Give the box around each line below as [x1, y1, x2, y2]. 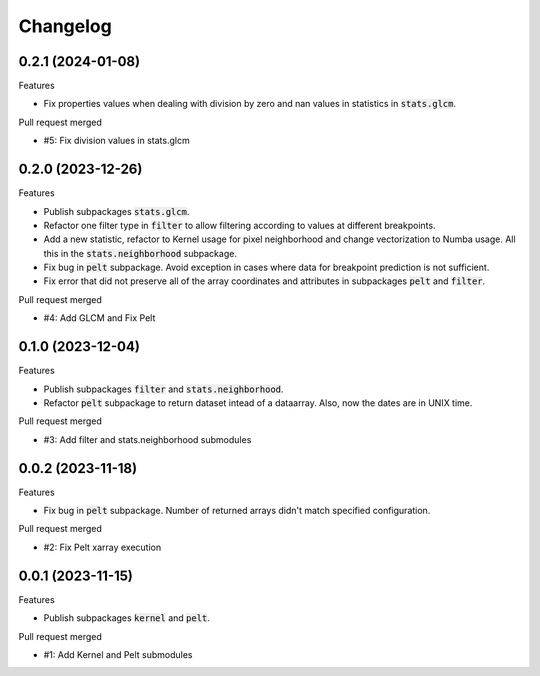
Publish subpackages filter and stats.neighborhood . [43, 383, 284, 395]
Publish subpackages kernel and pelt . [43, 612, 210, 624]
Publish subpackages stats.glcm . [43, 205, 190, 217]
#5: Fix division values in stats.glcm [43, 135, 190, 147]
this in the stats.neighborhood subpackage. [43, 247, 237, 259]
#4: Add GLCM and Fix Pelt [43, 312, 156, 324]
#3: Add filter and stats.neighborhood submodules [43, 433, 252, 445]
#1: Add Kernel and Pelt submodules [43, 648, 194, 660]
